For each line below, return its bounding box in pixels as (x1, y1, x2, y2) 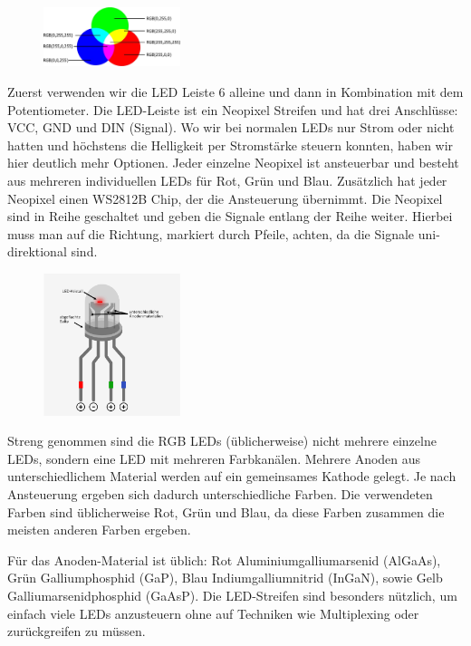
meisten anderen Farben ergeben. (7, 520, 191, 539)
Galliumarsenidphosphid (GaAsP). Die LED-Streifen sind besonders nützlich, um (7, 585, 457, 604)
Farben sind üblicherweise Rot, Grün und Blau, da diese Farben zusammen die (7, 502, 445, 521)
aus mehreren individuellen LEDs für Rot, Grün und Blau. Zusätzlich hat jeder (7, 170, 447, 189)
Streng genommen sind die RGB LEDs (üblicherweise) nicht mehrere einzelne (7, 431, 437, 450)
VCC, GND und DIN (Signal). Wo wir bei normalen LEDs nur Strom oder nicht (7, 118, 455, 137)
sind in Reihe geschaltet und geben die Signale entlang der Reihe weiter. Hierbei (7, 207, 453, 226)
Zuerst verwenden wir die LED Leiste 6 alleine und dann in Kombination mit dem (7, 82, 464, 101)
